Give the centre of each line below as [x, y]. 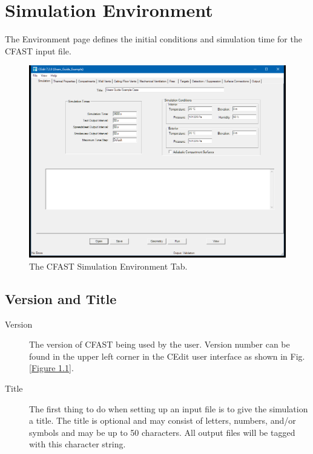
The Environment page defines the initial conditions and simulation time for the [153, 39]
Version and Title [61, 298]
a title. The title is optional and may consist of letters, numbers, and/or [163, 420]
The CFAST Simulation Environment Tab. [108, 266]
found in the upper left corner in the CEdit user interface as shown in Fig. [167, 356]
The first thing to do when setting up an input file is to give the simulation [169, 408]
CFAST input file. [38, 50]
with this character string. [77, 444]
